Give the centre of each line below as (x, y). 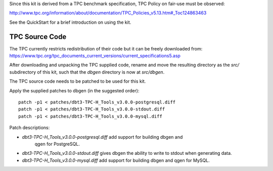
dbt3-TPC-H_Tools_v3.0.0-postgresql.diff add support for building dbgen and (102, 137)
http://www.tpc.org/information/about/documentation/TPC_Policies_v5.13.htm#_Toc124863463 (108, 13)
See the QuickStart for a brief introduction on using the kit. (70, 22)
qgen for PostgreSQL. (57, 144)
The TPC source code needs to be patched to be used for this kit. (78, 81)
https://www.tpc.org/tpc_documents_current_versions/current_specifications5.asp (95, 56)
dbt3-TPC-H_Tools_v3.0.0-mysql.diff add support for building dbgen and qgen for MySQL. (116, 160)
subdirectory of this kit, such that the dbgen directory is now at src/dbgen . (87, 72)
